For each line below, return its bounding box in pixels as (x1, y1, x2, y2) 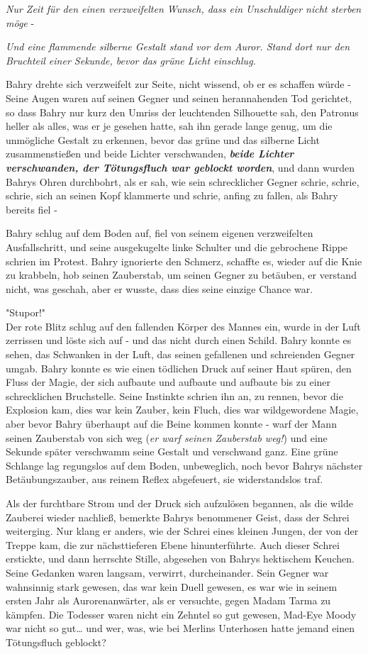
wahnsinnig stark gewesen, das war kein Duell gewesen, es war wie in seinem (6, 579, 338, 594)
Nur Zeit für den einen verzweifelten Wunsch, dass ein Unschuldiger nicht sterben (6, 1, 362, 16)
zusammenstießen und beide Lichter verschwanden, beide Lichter (6, 146, 294, 161)
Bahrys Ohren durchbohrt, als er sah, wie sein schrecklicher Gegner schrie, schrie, (6, 174, 359, 189)
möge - (6, 15, 35, 30)
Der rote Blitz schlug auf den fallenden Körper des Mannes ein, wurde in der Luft (6, 318, 361, 333)
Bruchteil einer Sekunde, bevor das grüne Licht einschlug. (6, 52, 256, 67)
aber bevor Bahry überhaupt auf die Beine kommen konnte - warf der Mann (6, 416, 337, 431)
